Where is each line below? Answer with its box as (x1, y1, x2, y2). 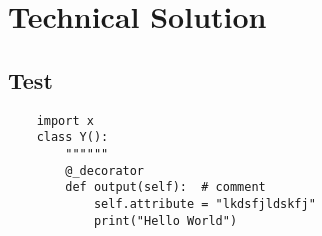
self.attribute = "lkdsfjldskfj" (93, 196, 316, 211)
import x (36, 113, 94, 128)
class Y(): (36, 130, 109, 145)
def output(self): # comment (65, 180, 266, 195)
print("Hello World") (93, 213, 238, 228)
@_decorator (65, 163, 145, 178)
